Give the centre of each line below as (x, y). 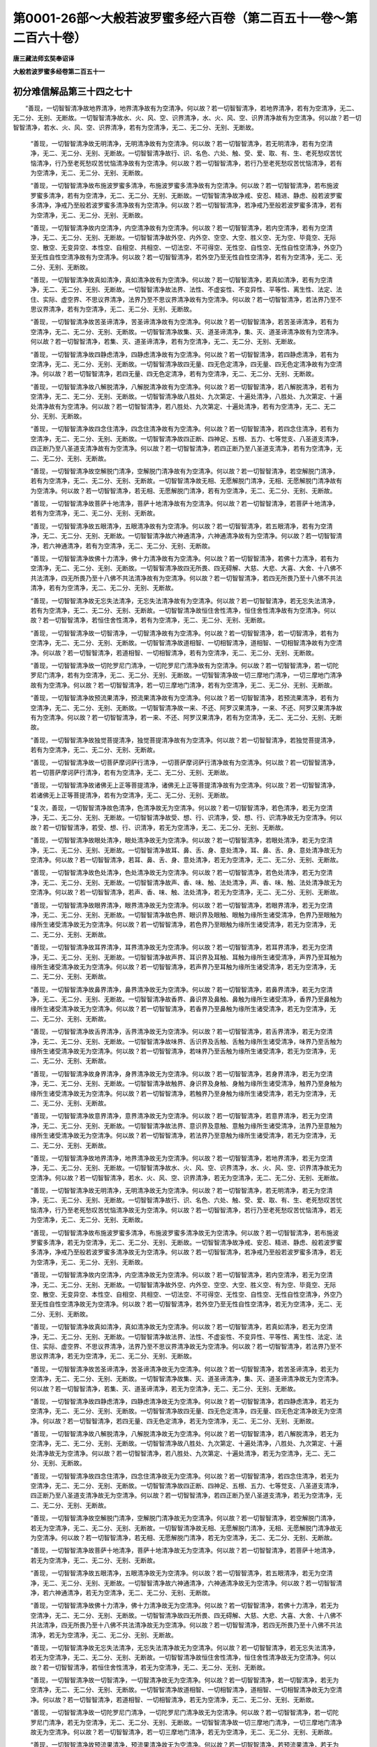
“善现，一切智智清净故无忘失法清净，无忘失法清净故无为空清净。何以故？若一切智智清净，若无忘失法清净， (185, 1647)
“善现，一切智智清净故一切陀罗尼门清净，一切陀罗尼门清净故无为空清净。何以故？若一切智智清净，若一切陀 (185, 1713)
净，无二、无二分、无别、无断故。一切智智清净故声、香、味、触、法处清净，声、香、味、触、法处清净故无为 (186, 882)
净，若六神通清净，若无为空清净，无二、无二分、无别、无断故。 (122, 1593)
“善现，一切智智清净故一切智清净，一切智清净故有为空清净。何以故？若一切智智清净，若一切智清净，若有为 (185, 633)
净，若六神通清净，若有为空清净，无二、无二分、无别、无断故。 (122, 546)
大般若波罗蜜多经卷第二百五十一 (59, 71)
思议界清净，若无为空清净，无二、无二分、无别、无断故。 (113, 1356)
